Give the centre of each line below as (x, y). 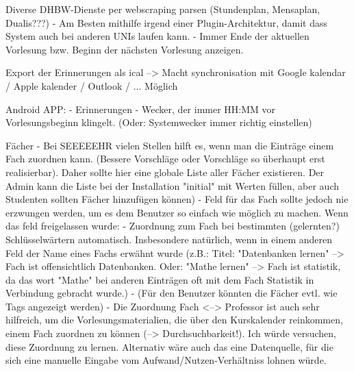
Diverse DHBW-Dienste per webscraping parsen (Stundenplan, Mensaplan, (163, 9)
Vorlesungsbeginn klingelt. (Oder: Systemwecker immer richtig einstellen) (159, 122)
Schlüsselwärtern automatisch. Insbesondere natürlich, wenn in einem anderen (169, 239)
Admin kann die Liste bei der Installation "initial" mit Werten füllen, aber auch (172, 185)
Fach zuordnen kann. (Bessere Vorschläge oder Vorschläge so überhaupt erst (165, 159)
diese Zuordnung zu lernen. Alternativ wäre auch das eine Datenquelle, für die (169, 346)
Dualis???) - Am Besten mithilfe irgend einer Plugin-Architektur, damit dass (167, 22)
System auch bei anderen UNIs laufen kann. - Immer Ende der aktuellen (157, 36)
